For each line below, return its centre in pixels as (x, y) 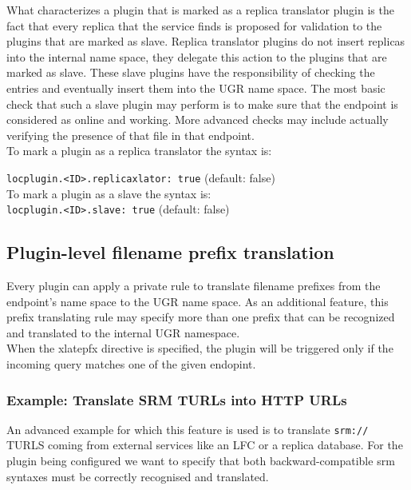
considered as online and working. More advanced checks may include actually (198, 120)
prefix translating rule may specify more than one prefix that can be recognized (201, 317)
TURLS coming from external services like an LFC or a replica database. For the (205, 445)
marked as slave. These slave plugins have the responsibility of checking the (191, 72)
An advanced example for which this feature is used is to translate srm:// (188, 429)
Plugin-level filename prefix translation (170, 252)
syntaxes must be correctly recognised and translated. (138, 476)
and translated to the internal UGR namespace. (123, 332)
